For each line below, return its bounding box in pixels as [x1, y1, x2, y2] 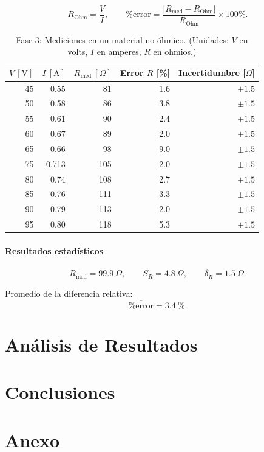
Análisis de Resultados [5, 332, 198, 356]
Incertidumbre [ [178, 66, 246, 78]
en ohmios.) [153, 45, 197, 58]
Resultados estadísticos [5, 244, 103, 257]
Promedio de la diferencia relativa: [5, 287, 133, 299]
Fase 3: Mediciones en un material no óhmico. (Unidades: [16, 33, 229, 46]
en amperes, [96, 45, 141, 58]
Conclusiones [5, 380, 115, 405]
